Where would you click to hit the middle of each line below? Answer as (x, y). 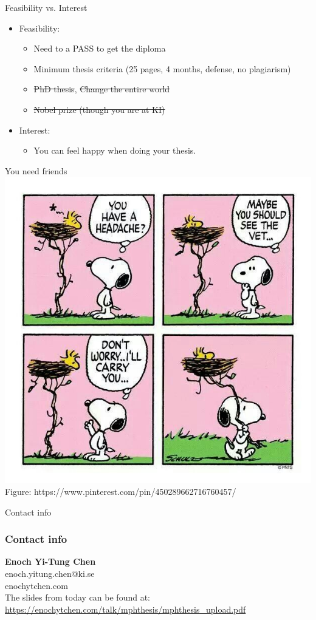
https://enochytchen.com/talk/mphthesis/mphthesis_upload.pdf (125, 609)
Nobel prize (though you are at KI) (99, 109)
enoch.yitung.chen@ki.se (50, 573)
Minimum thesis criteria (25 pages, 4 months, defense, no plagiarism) (162, 68)
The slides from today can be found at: (77, 597)
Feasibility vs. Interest (46, 7)
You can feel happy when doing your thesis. (115, 150)
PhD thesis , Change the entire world (102, 89)
